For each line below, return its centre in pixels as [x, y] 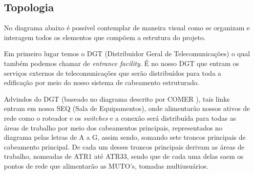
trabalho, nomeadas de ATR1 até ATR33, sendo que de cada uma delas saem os [124, 156]
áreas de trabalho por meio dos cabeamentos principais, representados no [113, 127]
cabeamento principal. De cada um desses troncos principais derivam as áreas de [124, 146]
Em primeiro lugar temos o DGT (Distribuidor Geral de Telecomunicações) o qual [127, 54]
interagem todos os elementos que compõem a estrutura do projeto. [105, 37]
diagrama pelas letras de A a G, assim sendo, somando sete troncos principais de [125, 137]
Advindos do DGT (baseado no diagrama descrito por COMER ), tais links [117, 98]
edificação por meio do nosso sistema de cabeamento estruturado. [102, 82]
